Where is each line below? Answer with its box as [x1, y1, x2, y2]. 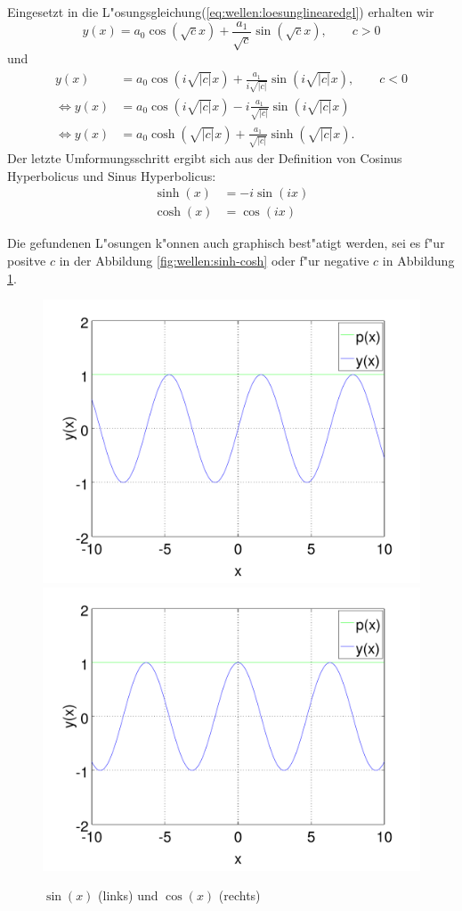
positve [7, 251, 46, 270]
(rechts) [218, 886, 261, 905]
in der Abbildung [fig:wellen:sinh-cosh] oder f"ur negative [59, 251, 369, 270]
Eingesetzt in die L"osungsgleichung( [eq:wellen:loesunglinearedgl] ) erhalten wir [7, 3, 434, 21]
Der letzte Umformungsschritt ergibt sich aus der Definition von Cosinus [7, 149, 402, 168]
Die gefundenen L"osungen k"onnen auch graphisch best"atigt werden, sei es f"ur [7, 234, 445, 252]
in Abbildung [382, 251, 455, 270]
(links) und [98, 886, 158, 905]
